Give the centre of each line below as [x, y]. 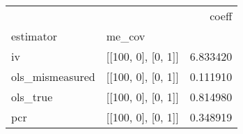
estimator [34, 36]
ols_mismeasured [53, 76]
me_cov [126, 36]
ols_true [32, 97]
